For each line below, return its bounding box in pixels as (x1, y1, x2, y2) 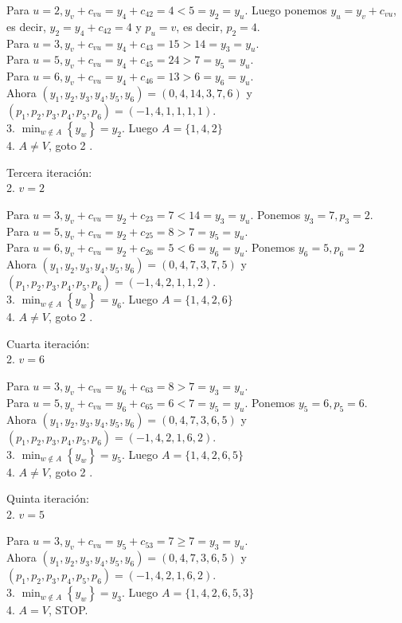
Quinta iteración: (6, 490, 89, 507)
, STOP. (48, 601, 88, 618)
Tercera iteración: (6, 163, 92, 180)
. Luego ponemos (244, 2, 327, 18)
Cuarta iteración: (6, 335, 90, 351)
